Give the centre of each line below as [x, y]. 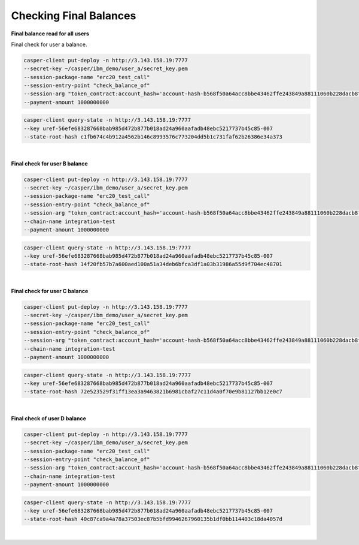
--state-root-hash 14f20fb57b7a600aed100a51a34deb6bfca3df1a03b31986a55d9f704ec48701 [153, 264]
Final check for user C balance [50, 291]
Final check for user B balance [49, 163]
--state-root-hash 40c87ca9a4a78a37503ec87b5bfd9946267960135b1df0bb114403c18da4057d [153, 519]
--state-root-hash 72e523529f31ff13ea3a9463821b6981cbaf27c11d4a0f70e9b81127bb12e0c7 [153, 392]
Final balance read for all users [50, 34]
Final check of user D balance [49, 418]
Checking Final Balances [74, 16]
